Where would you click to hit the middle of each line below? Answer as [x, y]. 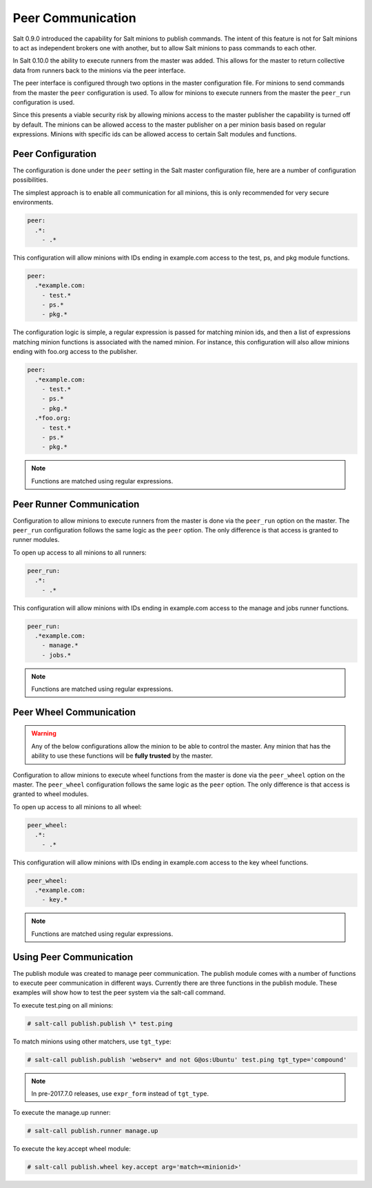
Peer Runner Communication [76, 504]
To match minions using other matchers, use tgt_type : [92, 1041]
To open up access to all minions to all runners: [80, 552]
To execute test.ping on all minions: [63, 1005]
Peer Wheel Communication [74, 712]
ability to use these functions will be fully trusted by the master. [122, 756]
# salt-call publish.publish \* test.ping [100, 1023]
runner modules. [36, 540]
